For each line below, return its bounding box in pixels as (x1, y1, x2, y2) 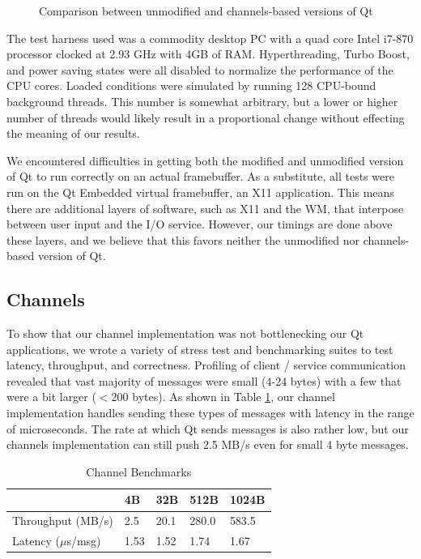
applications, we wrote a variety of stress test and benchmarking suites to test (6, 340, 393, 357)
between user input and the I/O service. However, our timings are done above (6, 215, 393, 233)
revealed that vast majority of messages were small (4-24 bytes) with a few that (6, 372, 402, 389)
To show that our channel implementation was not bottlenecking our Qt (6, 325, 364, 342)
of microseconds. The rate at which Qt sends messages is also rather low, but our (6, 420, 409, 437)
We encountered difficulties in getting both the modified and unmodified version (6, 151, 404, 169)
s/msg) (66, 532, 101, 549)
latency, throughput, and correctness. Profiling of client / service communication (6, 356, 406, 373)
